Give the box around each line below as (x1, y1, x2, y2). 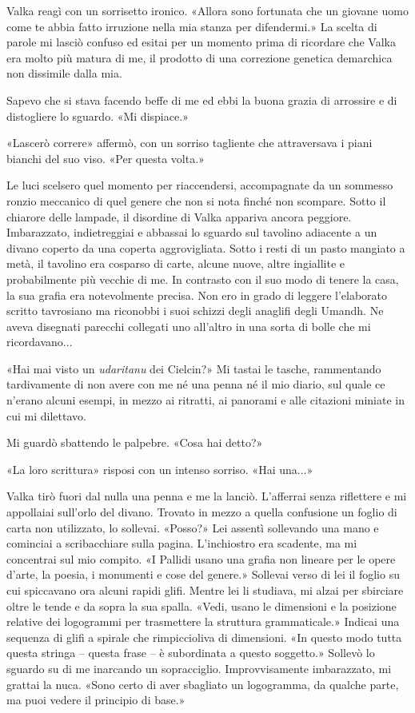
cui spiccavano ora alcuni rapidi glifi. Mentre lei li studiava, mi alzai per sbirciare (6, 582, 404, 598)
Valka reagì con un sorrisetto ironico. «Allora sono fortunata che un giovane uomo (6, 2, 409, 18)
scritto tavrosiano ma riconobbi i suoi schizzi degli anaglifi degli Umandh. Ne (6, 302, 384, 319)
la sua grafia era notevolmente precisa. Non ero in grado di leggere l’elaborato (6, 286, 388, 303)
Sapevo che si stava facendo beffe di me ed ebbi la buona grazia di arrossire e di (6, 91, 397, 108)
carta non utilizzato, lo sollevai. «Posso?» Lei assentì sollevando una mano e (6, 519, 379, 536)
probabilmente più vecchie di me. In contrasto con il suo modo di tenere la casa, (6, 270, 399, 287)
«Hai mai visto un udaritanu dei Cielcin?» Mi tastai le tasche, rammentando (6, 360, 381, 376)
